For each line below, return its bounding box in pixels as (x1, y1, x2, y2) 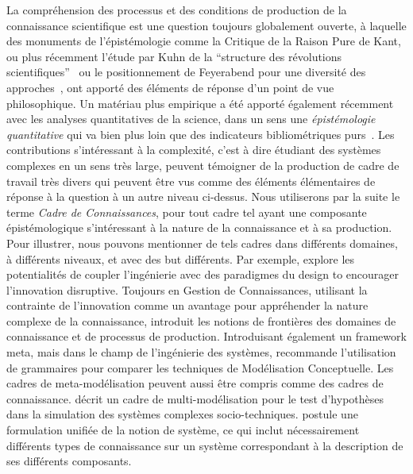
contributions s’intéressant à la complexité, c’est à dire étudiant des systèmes (6, 141, 381, 158)
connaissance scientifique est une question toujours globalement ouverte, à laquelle (6, 17, 407, 33)
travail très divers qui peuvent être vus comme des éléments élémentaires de (6, 172, 376, 189)
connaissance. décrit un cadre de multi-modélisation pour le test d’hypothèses (6, 390, 384, 407)
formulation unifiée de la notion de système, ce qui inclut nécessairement (6, 422, 360, 438)
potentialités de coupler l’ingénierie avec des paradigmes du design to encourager (6, 266, 399, 283)
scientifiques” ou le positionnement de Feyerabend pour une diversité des (6, 64, 366, 80)
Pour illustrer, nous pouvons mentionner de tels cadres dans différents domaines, (6, 234, 398, 251)
